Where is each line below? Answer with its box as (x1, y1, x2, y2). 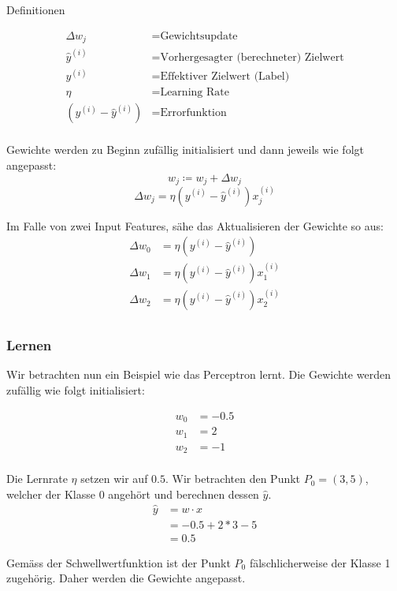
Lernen (6, 335, 52, 355)
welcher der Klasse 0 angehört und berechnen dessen (6, 485, 259, 502)
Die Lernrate (6, 470, 68, 487)
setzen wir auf (80, 470, 148, 487)
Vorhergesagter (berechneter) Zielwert (160, 51, 344, 63)
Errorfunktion (160, 107, 227, 119)
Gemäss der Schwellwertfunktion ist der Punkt (6, 554, 231, 570)
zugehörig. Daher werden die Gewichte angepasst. (6, 570, 246, 586)
